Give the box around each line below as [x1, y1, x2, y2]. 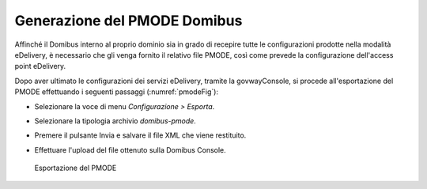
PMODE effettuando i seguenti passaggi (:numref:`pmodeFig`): [14, 87, 219, 96]
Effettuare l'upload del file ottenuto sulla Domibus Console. [34, 145, 227, 154]
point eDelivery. [14, 62, 66, 71]
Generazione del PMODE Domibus [14, 12, 243, 29]
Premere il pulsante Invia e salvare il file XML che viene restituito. [34, 130, 247, 140]
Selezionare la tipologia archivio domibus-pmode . [34, 115, 197, 126]
